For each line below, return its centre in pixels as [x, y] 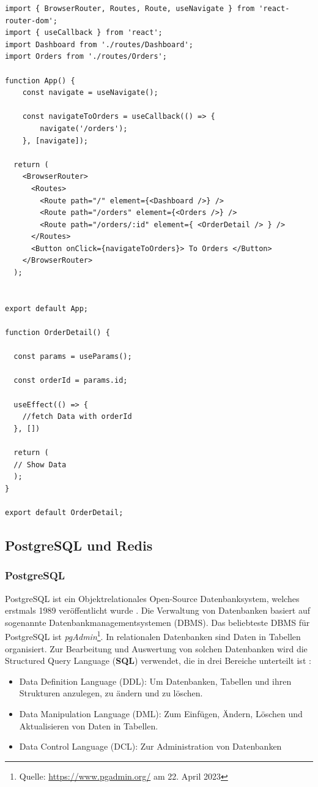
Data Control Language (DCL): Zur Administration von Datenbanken [150, 746]
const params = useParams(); [73, 357]
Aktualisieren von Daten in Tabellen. [89, 725]
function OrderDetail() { [57, 333]
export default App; [47, 308]
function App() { [40, 81]
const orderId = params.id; [71, 381]
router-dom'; [31, 21]
